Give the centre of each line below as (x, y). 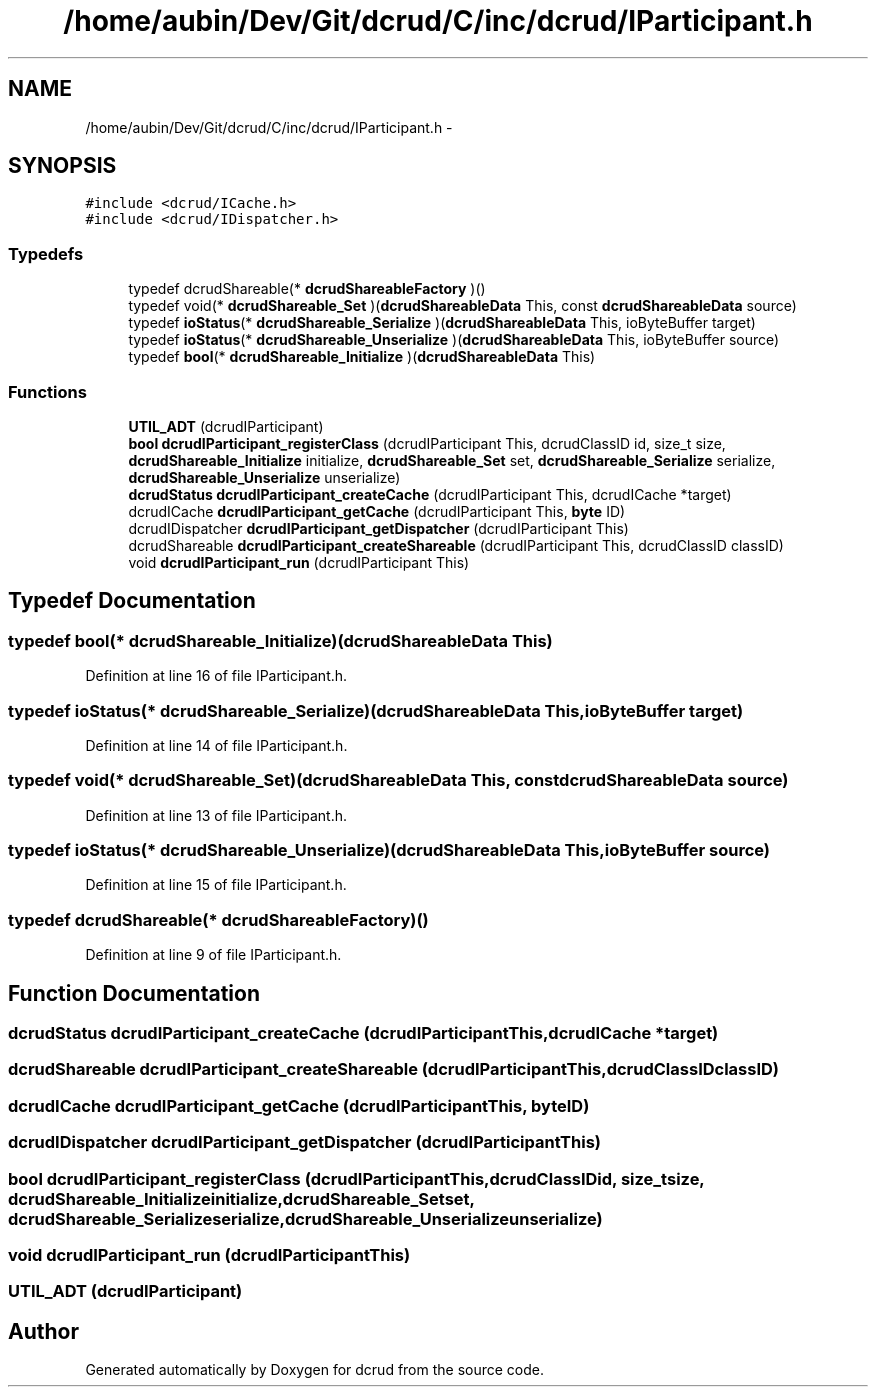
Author (43, 1331)
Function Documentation (134, 993)
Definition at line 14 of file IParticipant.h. (216, 745)
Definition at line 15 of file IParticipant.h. (216, 885)
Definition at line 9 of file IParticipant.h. (213, 955)
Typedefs (46, 253)
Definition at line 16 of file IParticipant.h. (216, 676)
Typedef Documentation (132, 601)
